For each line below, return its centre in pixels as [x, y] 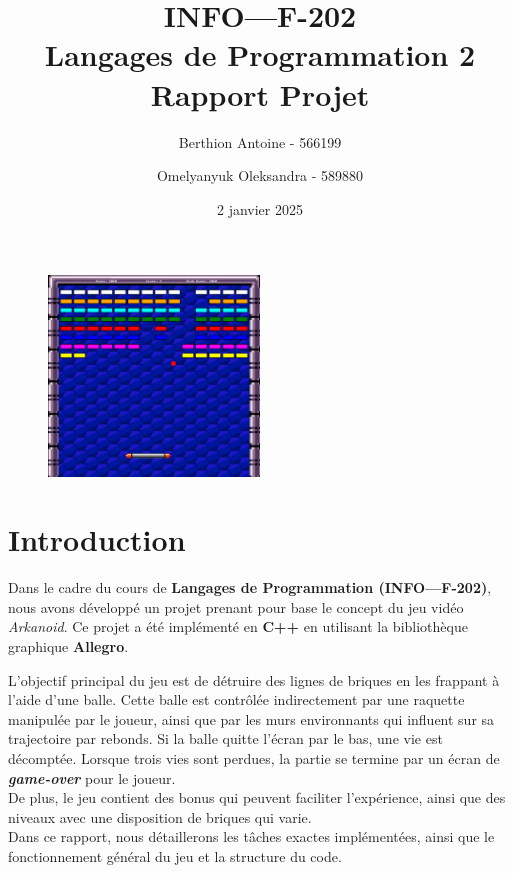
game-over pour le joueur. [92, 777]
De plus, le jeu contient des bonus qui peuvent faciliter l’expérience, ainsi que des [257, 797]
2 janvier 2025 [260, 208]
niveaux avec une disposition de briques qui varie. [160, 816]
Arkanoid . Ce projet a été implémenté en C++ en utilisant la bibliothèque [238, 626]
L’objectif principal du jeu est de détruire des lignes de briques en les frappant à [254, 679]
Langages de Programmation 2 [260, 54]
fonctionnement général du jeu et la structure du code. [175, 855]
